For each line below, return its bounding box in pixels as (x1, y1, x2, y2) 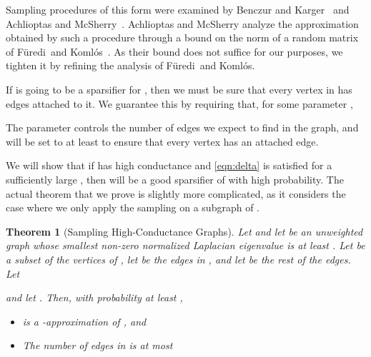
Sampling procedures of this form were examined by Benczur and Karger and (6, 2, 350, 16)
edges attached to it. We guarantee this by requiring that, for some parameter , (6, 96, 353, 111)
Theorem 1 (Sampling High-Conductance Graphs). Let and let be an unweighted (6, 223, 363, 238)
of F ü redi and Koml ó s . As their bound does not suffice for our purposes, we (6, 44, 343, 59)
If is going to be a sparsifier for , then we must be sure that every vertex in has (6, 81, 352, 96)
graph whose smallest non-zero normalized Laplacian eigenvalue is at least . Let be (6, 238, 365, 253)
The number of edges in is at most (22, 338, 173, 353)
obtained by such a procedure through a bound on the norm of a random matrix (6, 30, 359, 45)
